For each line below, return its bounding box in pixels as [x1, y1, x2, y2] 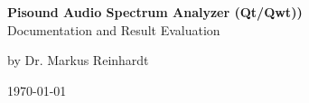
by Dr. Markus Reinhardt [7, 51, 149, 70]
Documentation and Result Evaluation [7, 20, 220, 39]
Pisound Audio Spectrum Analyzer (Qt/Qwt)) [7, 3, 303, 21]
